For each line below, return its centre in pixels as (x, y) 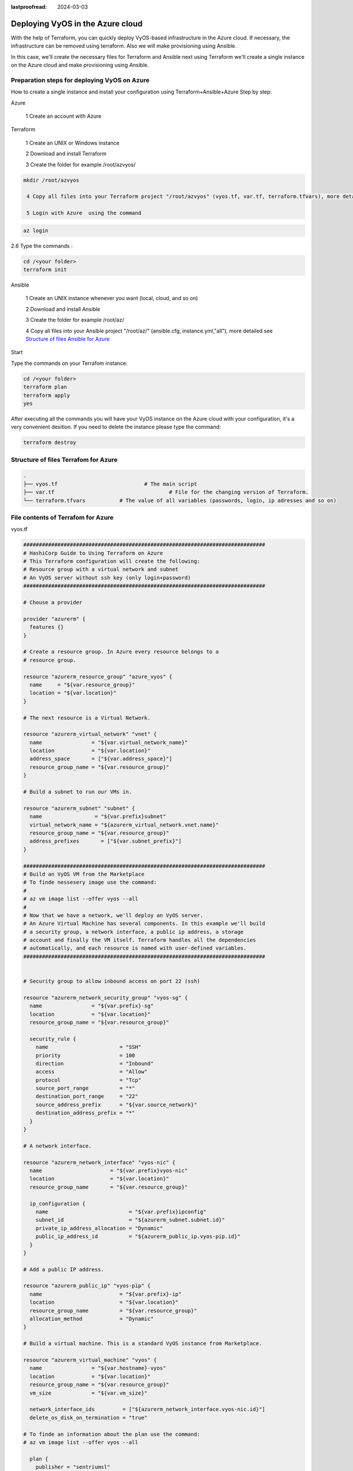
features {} (47, 627)
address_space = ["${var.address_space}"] (101, 759)
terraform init (45, 270)
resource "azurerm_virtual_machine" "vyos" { (90, 1360)
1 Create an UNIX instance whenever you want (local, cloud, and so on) (112, 298)
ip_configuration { (58, 1204)
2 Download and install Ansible (63, 309)
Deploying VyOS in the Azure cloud (77, 24)
